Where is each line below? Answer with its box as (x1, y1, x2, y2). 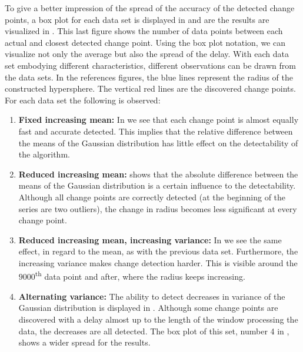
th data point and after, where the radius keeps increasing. (35, 269, 245, 283)
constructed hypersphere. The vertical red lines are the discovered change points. (5, 82, 296, 95)
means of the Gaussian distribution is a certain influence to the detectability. (18, 179, 296, 192)
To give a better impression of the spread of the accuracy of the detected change (5, 2, 295, 14)
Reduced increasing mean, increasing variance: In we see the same (18, 233, 282, 246)
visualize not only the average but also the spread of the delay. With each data (5, 48, 289, 60)
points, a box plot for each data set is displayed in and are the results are (5, 13, 269, 25)
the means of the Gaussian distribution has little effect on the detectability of (18, 136, 298, 149)
